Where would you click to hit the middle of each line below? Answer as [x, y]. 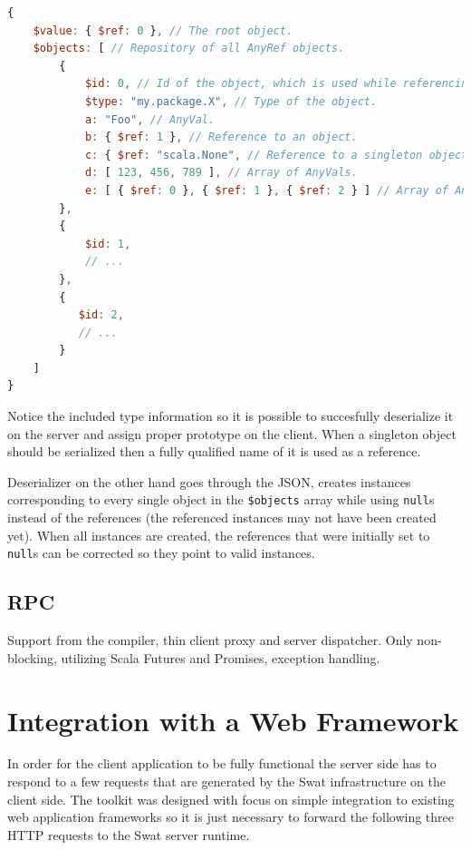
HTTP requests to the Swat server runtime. [129, 834]
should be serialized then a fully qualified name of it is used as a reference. [214, 451]
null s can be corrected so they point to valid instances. [161, 553]
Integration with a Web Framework [233, 720]
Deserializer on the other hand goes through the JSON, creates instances [209, 481]
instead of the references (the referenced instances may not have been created [222, 518]
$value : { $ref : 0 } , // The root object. [163, 30]
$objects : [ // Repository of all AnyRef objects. [189, 49]
